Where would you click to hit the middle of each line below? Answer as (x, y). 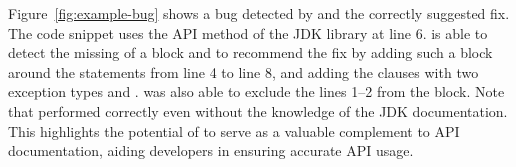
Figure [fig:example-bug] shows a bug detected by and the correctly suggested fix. (259, 13)
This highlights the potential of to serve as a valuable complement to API (234, 130)
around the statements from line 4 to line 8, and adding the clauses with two (243, 71)
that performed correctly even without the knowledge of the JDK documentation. (258, 110)
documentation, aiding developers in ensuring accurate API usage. (211, 150)
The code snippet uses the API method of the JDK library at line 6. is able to (248, 32)
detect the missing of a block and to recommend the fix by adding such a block (250, 52)
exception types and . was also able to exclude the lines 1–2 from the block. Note (256, 91)
